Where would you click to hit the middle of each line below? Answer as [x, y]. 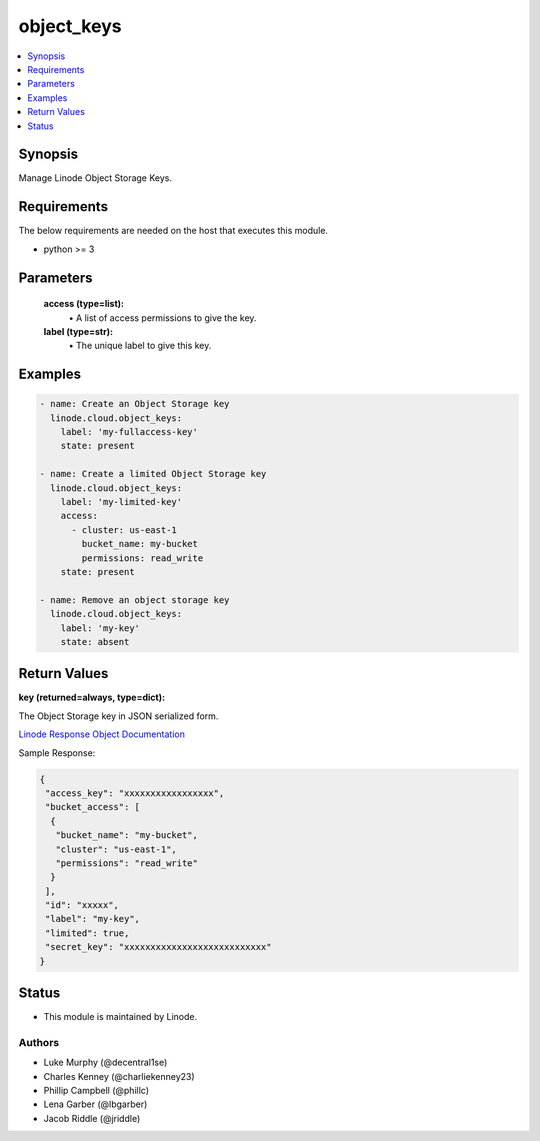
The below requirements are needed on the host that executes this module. [173, 231]
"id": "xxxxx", [82, 905]
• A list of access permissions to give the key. [162, 317]
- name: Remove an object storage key [134, 599]
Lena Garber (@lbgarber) [95, 1104]
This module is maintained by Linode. [120, 1017]
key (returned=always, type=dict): [91, 697]
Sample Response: [57, 752]
